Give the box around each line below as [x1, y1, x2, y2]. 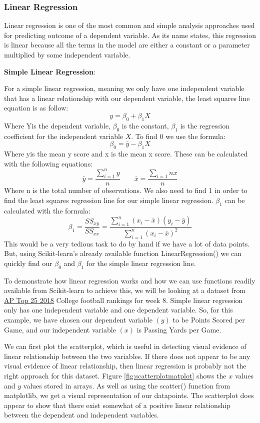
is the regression [180, 120, 229, 130]
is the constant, [121, 120, 169, 130]
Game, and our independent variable [4, 324, 116, 334]
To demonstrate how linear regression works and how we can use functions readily [4, 275, 255, 285]
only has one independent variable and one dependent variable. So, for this [4, 304, 233, 315]
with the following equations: [4, 158, 93, 168]
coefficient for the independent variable [4, 130, 123, 141]
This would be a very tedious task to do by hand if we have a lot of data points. [4, 238, 250, 248]
